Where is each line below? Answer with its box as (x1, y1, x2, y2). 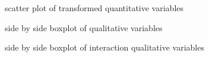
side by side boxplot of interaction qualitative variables (5, 41, 204, 53)
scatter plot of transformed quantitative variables (5, 2, 184, 14)
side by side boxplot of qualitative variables (5, 21, 163, 33)
